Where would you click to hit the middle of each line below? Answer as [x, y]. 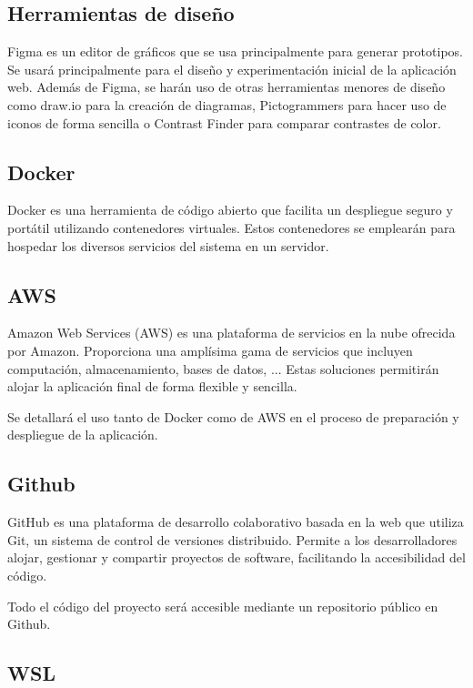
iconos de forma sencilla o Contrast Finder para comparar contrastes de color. [224, 122]
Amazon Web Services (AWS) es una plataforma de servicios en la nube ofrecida [231, 333]
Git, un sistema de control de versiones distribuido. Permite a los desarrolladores [232, 539]
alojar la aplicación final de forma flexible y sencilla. [152, 386]
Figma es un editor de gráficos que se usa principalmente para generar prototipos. [235, 51]
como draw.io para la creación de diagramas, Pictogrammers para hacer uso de [227, 104]
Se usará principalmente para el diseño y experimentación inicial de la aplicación [232, 69]
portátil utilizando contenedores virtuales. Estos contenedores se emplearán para [231, 227]
